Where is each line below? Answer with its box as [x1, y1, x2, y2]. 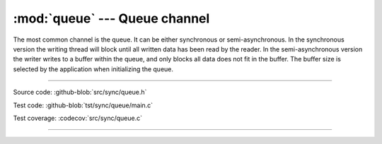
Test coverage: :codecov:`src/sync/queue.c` [13, 114, 143, 122]
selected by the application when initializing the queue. [13, 64, 173, 73]
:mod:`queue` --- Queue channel [13, 11, 210, 26]
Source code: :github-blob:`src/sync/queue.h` [13, 88, 147, 97]
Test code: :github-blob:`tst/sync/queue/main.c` [13, 101, 154, 109]
